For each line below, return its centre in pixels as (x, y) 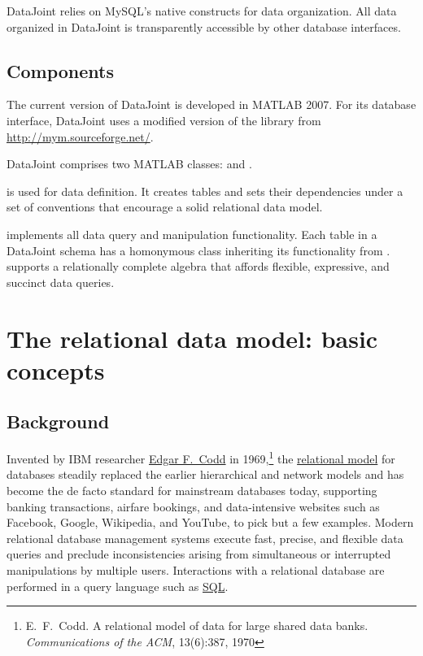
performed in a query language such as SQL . (118, 586)
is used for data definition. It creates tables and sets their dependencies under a (205, 191)
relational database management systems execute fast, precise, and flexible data (205, 538)
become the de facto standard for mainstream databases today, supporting (192, 490)
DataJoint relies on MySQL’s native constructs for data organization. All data (202, 11)
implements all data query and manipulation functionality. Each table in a (192, 234)
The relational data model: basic (192, 338)
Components (60, 70)
